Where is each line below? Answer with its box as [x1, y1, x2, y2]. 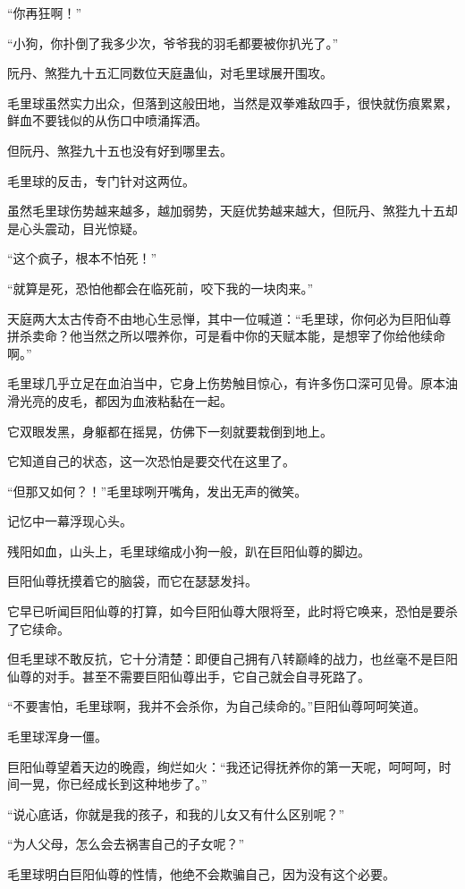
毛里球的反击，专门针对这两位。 [7, 171, 195, 190]
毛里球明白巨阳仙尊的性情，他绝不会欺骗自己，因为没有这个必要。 [7, 865, 395, 883]
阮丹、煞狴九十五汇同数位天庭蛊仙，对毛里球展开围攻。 [7, 63, 333, 82]
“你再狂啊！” [7, 4, 82, 21]
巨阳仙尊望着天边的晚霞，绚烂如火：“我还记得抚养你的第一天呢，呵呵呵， [7, 757, 439, 775]
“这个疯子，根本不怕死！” [7, 249, 157, 267]
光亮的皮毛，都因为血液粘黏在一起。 [19, 391, 232, 410]
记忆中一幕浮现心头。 [7, 512, 132, 530]
